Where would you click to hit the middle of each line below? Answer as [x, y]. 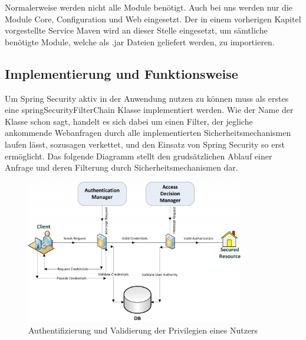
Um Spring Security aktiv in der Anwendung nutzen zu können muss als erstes [147, 98]
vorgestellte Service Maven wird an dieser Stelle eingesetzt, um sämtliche [136, 30]
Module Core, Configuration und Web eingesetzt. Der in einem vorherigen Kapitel [153, 19]
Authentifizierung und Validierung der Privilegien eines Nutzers [143, 330]
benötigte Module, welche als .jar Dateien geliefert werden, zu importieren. [140, 41]
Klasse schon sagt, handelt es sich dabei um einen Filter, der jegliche [129, 121]
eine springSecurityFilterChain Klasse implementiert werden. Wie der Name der [149, 110]
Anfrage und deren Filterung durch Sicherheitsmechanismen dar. [121, 167]
